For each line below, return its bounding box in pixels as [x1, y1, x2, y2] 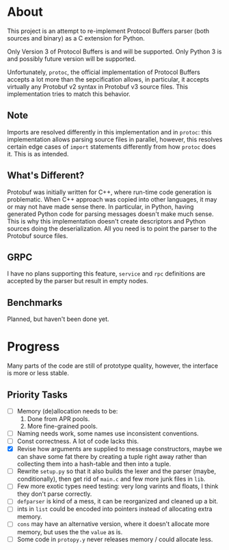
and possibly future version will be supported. [7, 54, 137, 62]
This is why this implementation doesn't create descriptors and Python [7, 217, 206, 225]
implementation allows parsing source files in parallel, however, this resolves [7, 135, 223, 143]
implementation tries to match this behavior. [7, 90, 131, 98]
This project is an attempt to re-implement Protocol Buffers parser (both [7, 27, 210, 35]
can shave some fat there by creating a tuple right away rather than [16, 453, 207, 461]
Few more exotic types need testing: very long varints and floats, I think [16, 482, 219, 490]
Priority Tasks [7, 389, 68, 400]
